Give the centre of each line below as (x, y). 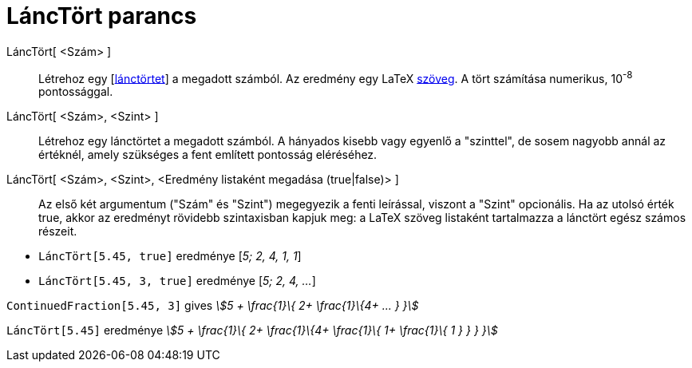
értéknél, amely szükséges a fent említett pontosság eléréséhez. (208, 155)
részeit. (58, 231)
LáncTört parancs (102, 16)
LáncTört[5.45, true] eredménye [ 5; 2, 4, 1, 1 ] (170, 256)
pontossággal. (76, 92)
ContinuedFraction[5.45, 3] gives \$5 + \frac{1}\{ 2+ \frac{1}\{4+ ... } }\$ (213, 306)
